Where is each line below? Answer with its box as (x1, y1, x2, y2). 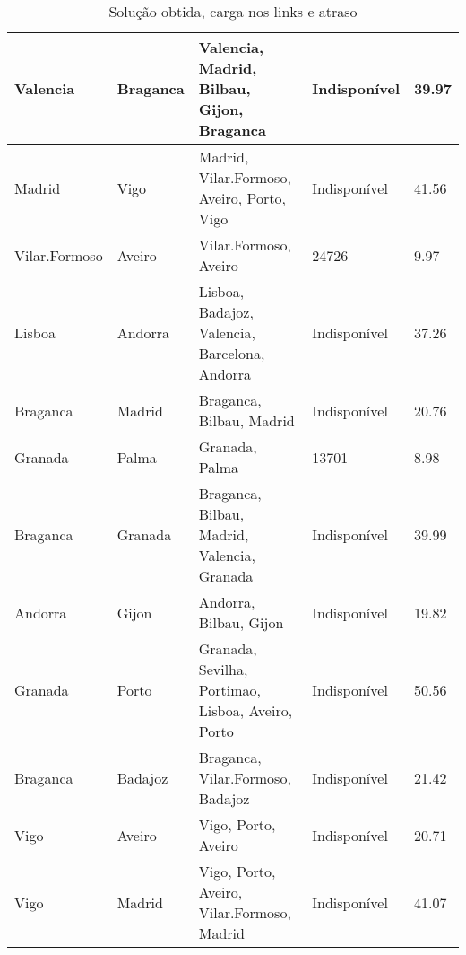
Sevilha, (198, 659, 248, 679)
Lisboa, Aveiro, (198, 700, 293, 721)
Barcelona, (198, 343, 265, 364)
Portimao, (198, 679, 261, 700)
